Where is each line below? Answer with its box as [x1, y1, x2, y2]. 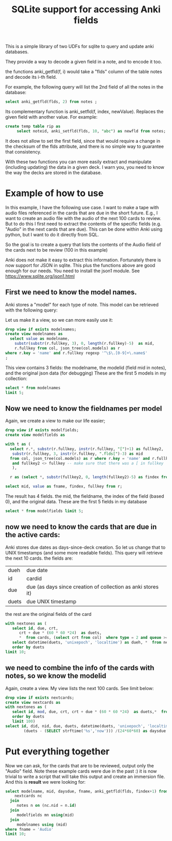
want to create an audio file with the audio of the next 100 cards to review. [5, 215, 161, 221]
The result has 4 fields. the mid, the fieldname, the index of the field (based [5, 493, 164, 499]
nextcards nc [14, 793, 42, 799]
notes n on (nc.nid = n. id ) [16, 803, 77, 808]
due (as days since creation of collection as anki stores [26, 583, 159, 590]
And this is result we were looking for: [5, 779, 86, 785]
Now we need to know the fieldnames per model [5, 404, 162, 413]
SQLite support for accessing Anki [11, 4, 161, 15]
